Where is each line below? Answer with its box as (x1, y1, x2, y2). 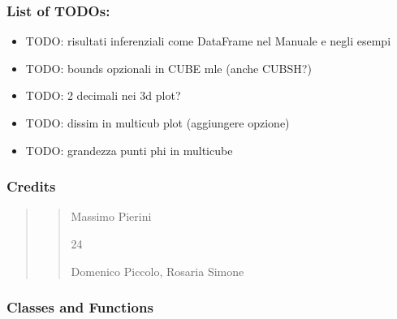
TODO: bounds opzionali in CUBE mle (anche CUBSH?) (25, 59, 312, 76)
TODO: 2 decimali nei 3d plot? (25, 87, 181, 104)
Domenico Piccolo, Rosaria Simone (71, 262, 244, 279)
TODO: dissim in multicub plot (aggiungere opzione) (25, 114, 290, 131)
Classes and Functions (6, 297, 153, 317)
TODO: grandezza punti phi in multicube (25, 141, 233, 158)
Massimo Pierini (71, 208, 152, 225)
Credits (6, 176, 56, 196)
